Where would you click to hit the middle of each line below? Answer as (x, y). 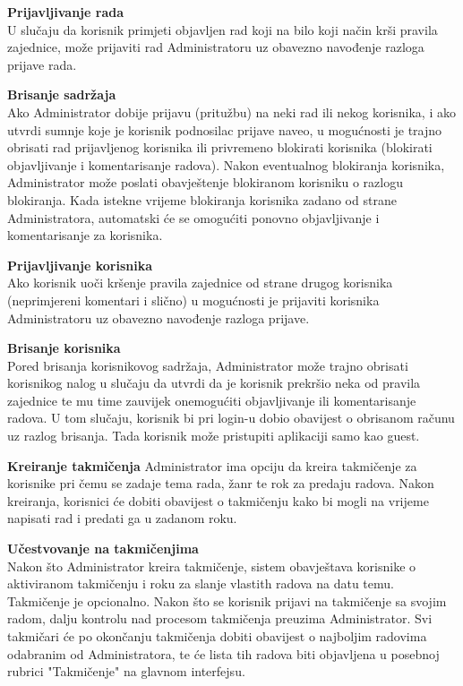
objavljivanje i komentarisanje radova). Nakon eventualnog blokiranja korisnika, (226, 164)
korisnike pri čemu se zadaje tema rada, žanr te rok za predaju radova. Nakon (221, 483)
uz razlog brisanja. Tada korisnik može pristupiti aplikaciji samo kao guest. (214, 436)
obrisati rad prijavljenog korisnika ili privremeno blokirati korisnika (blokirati (220, 147)
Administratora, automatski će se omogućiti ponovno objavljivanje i (193, 217)
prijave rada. (42, 64)
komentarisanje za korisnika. (85, 235)
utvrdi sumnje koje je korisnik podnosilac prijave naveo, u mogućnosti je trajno (225, 129)
